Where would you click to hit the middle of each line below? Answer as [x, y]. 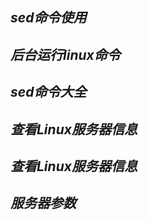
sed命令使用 [48, 18]
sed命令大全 [48, 92]
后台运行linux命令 [65, 54]
